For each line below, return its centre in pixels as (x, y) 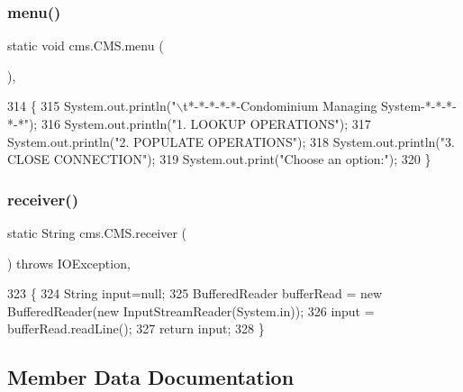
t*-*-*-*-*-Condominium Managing (280, 106)
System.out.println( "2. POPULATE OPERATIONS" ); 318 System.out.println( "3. (231, 141)
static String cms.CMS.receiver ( (97, 232)
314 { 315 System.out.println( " (92, 106)
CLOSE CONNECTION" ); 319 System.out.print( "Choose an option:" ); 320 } (219, 159)
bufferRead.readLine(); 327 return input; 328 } (136, 328)
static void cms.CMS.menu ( (86, 46)
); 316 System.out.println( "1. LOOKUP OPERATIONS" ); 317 (200, 123)
